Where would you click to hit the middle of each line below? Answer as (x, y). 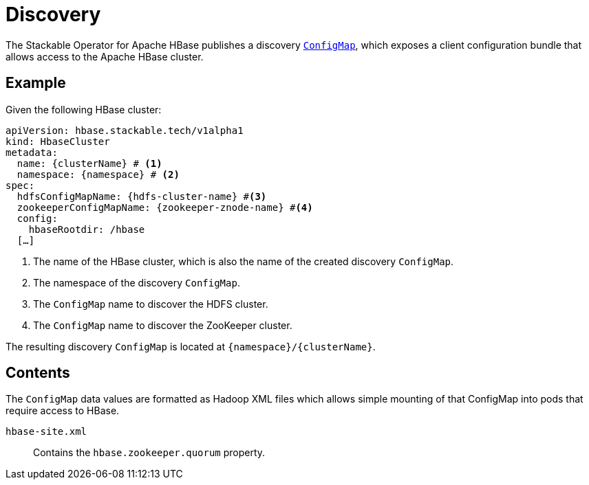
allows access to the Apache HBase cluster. (105, 56)
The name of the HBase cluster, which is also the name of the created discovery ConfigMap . (244, 261)
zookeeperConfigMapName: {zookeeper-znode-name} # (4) (165, 207)
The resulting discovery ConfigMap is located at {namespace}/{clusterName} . (191, 346)
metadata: (32, 152)
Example (36, 83)
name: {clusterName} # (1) (89, 163)
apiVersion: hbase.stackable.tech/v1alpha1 (125, 130)
